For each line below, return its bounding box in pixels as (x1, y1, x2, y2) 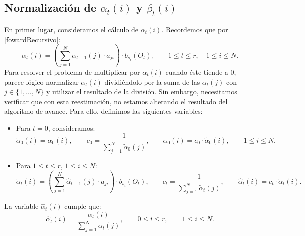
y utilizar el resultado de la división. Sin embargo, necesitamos (46, 86, 237, 97)
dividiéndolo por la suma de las (104, 76, 200, 87)
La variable (4, 201, 39, 211)
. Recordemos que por (161, 24, 228, 34)
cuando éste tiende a (165, 66, 228, 77)
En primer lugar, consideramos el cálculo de (4, 24, 139, 34)
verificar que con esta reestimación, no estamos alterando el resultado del (4, 96, 228, 106)
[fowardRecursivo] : (4, 34, 60, 44)
